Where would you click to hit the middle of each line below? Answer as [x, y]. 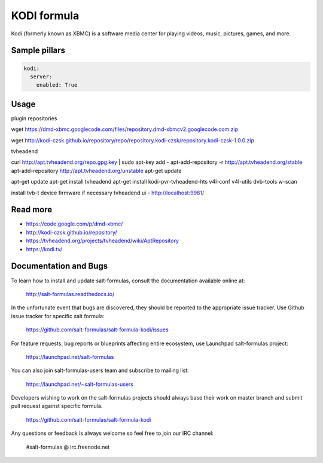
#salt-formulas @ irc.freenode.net [68, 447]
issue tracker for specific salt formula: [58, 316]
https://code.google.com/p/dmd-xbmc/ [74, 224]
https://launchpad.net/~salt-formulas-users [80, 384]
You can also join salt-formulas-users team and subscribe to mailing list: [100, 370]
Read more [32, 210]
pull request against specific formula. [57, 406]
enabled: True [57, 85]
